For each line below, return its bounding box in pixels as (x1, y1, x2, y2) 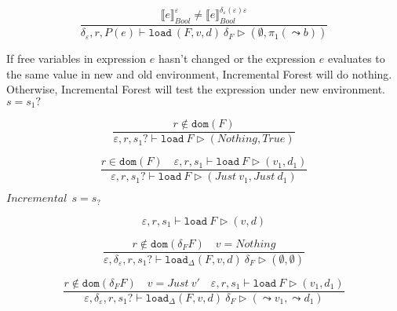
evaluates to (327, 50, 385, 67)
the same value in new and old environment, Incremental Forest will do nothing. (6, 65, 392, 82)
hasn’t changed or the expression (158, 50, 316, 67)
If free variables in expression (6, 50, 147, 67)
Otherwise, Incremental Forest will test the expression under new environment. (6, 81, 386, 97)
